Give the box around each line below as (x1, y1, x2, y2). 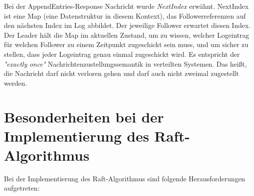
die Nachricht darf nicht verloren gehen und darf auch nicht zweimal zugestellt (4, 68, 239, 78)
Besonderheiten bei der (4, 106, 164, 126)
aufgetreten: (4, 183, 40, 193)
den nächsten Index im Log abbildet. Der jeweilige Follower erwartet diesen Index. (4, 20, 251, 30)
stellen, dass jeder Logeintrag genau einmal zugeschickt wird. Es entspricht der (4, 49, 240, 59)
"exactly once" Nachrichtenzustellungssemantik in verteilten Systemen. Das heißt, (4, 58, 247, 69)
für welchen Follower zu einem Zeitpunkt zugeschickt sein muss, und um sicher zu (4, 39, 249, 49)
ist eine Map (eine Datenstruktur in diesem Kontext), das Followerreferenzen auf (4, 10, 246, 21)
